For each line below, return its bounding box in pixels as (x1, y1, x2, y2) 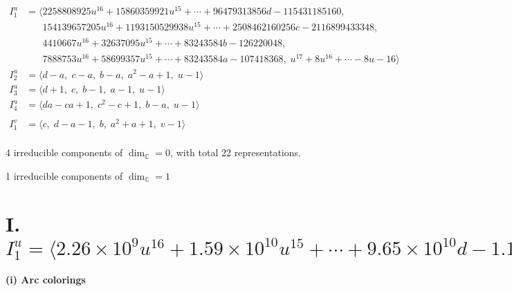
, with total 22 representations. (170, 145, 301, 160)
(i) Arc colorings (6, 272, 86, 286)
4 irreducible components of (6, 145, 123, 160)
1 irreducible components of (6, 168, 123, 182)
